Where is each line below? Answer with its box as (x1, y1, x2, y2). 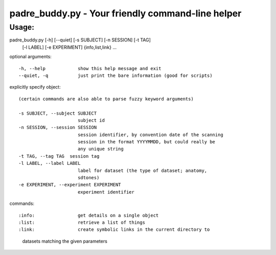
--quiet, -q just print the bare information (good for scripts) (18, 72, 213, 78)
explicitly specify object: (9, 84, 61, 90)
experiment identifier (77, 189, 135, 195)
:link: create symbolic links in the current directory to (18, 227, 210, 232)
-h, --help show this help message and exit (18, 66, 162, 71)
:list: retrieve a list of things (18, 219, 146, 225)
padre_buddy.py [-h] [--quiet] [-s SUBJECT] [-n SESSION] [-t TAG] (9, 37, 151, 43)
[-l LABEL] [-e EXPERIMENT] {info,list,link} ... (22, 44, 117, 50)
